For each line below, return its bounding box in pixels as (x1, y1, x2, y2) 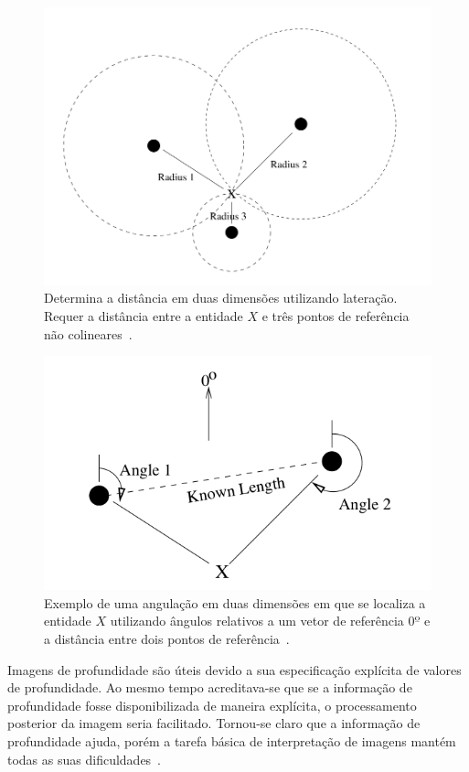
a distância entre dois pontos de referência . (44, 629, 290, 648)
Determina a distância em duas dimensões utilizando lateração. (44, 288, 398, 307)
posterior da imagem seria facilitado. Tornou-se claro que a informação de (7, 713, 421, 733)
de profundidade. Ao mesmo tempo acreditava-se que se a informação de (7, 678, 412, 697)
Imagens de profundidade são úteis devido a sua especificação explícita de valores (7, 659, 462, 679)
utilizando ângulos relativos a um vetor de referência (110, 611, 404, 630)
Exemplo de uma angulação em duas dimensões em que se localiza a (44, 593, 426, 612)
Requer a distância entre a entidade (44, 306, 243, 326)
